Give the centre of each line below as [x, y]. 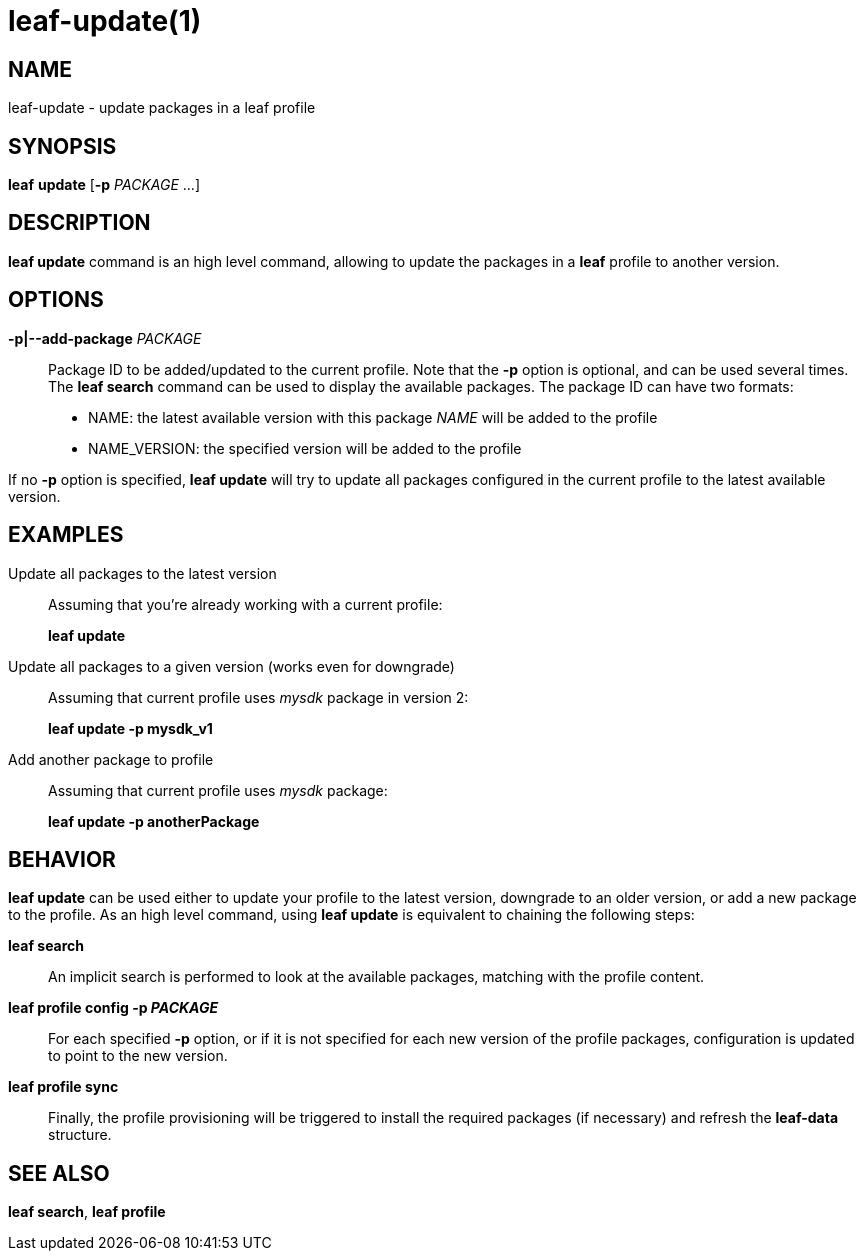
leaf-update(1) [105, 21]
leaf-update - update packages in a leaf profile [162, 108]
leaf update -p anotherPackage [154, 821]
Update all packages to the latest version [142, 573]
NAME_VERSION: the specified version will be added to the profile [305, 448]
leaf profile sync [63, 1087]
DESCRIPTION [79, 223]
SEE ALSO [59, 1173]
